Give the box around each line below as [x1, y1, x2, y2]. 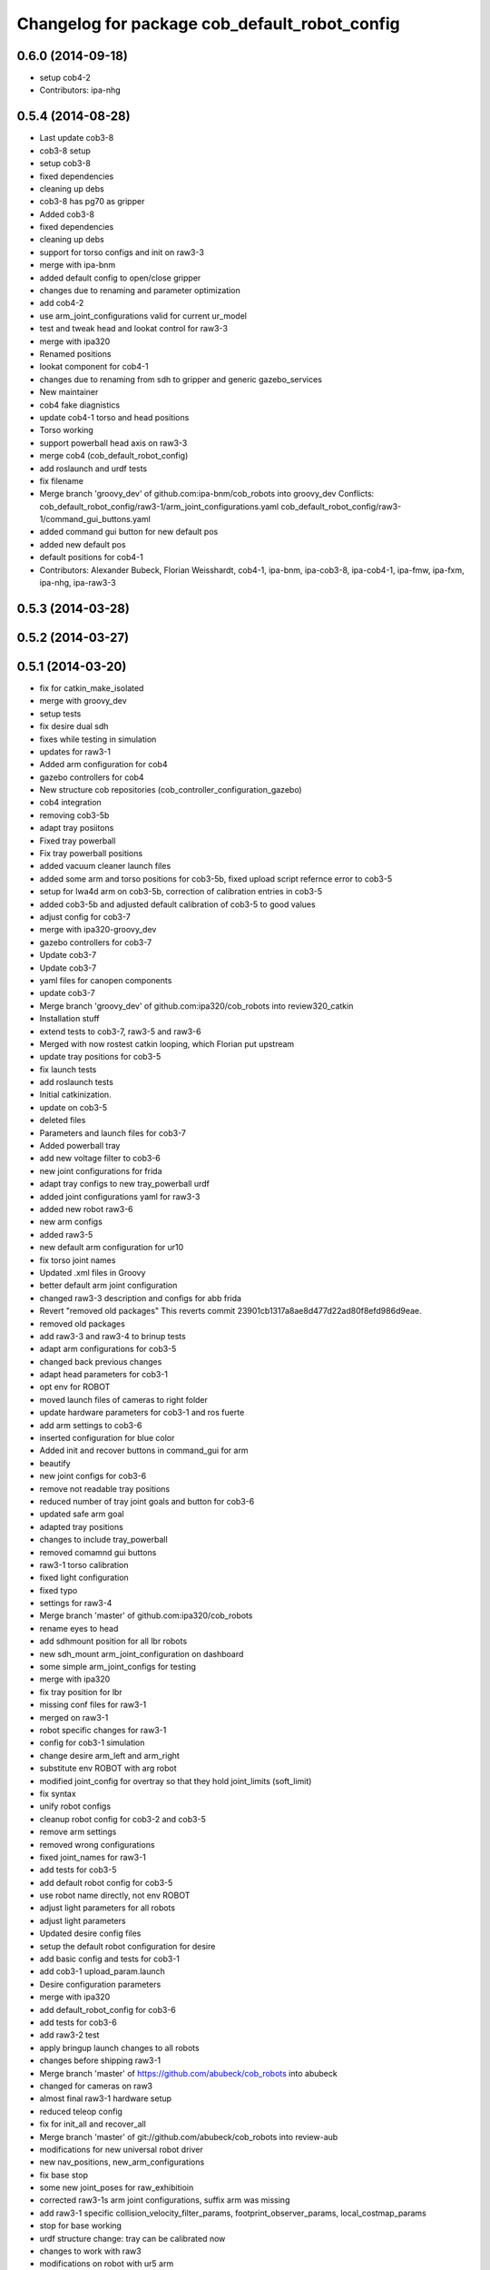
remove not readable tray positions [39, 1483, 171, 1494]
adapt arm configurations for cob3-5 [39, 1344, 177, 1355]
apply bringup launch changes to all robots [39, 2042, 200, 2053]
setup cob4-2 [39, 73, 91, 84]
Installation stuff [39, 1013, 100, 1024]
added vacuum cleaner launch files [39, 861, 171, 872]
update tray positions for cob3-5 [39, 1051, 162, 1062]
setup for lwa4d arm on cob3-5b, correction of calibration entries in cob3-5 [39, 886, 323, 897]
